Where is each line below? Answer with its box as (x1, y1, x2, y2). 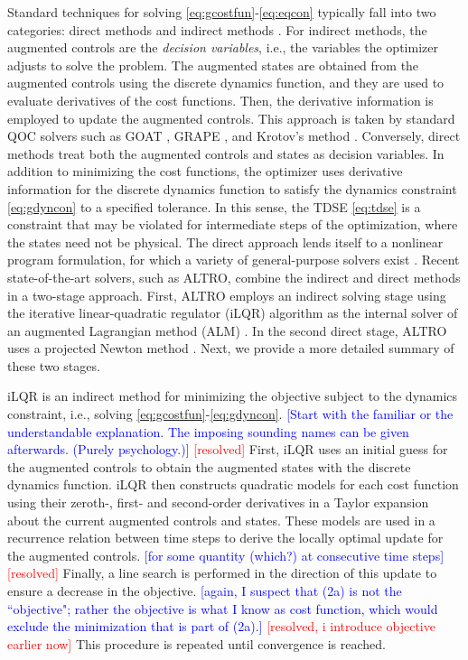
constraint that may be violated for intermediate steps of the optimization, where (7, 215, 458, 234)
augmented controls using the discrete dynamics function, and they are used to (7, 73, 445, 92)
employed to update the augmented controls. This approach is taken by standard (7, 108, 455, 127)
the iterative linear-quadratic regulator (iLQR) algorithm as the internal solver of (7, 303, 458, 322)
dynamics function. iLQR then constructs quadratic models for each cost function (7, 475, 459, 494)
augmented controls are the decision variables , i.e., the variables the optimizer (7, 38, 438, 57)
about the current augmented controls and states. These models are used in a (7, 510, 435, 529)
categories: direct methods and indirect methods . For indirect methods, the (7, 20, 427, 39)
